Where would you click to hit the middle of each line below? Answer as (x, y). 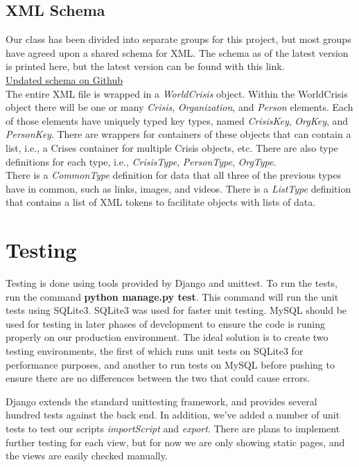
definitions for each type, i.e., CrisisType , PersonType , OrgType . (141, 161)
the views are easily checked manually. (87, 456)
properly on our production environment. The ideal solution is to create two (167, 337)
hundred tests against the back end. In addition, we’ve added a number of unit (173, 415)
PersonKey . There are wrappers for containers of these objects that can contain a (178, 134)
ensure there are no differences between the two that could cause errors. (158, 378)
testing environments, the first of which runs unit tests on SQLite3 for (155, 351)
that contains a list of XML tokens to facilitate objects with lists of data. (161, 202)
